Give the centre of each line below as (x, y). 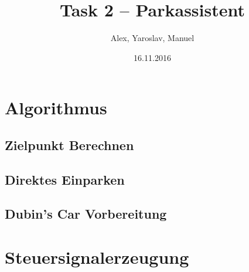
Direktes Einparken (65, 179)
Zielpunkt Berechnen (69, 144)
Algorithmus (56, 108)
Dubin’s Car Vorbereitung (86, 214)
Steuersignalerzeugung (97, 257)
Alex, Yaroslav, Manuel (152, 38)
